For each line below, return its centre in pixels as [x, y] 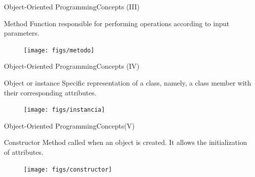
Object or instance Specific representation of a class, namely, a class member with [128, 83]
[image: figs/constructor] [68, 169]
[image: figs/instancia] [64, 110]
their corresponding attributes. [50, 92]
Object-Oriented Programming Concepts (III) [72, 6]
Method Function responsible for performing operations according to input [117, 23]
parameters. [22, 33]
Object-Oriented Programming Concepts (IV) [72, 66]
